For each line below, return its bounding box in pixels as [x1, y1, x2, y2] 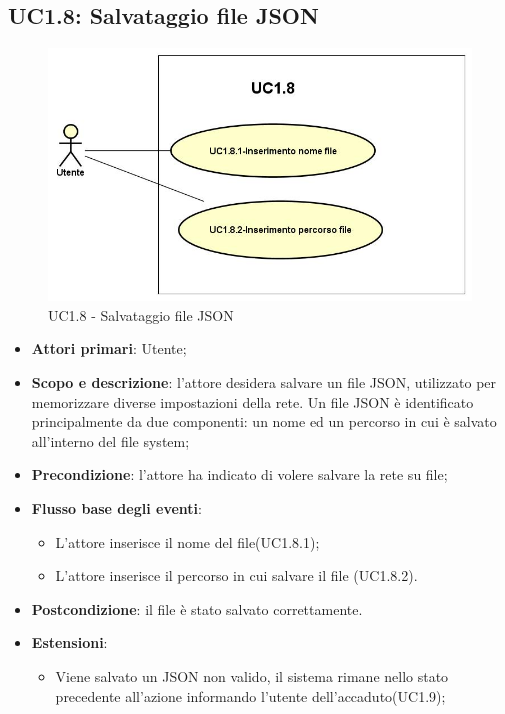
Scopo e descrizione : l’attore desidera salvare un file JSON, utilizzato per [31, 372, 497, 393]
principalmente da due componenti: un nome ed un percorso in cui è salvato [31, 411, 497, 432]
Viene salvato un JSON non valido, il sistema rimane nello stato [55, 665, 449, 686]
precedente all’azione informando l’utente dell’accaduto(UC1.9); [55, 685, 446, 706]
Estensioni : [31, 632, 108, 653]
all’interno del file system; [31, 430, 190, 451]
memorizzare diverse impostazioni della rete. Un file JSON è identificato [31, 391, 474, 412]
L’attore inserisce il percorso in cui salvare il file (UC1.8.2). [55, 565, 418, 586]
